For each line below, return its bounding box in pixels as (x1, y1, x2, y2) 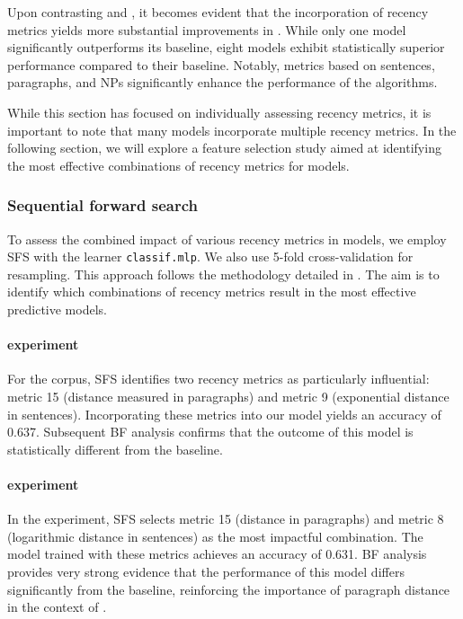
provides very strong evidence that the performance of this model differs (7, 562, 405, 580)
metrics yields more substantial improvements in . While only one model (7, 20, 406, 39)
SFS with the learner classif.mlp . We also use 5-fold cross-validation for (7, 247, 414, 266)
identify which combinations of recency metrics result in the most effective (7, 282, 416, 301)
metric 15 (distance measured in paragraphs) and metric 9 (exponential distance (7, 386, 450, 405)
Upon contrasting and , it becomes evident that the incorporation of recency (7, 3, 429, 21)
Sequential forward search (7, 194, 198, 217)
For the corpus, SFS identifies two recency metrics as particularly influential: (7, 369, 430, 388)
